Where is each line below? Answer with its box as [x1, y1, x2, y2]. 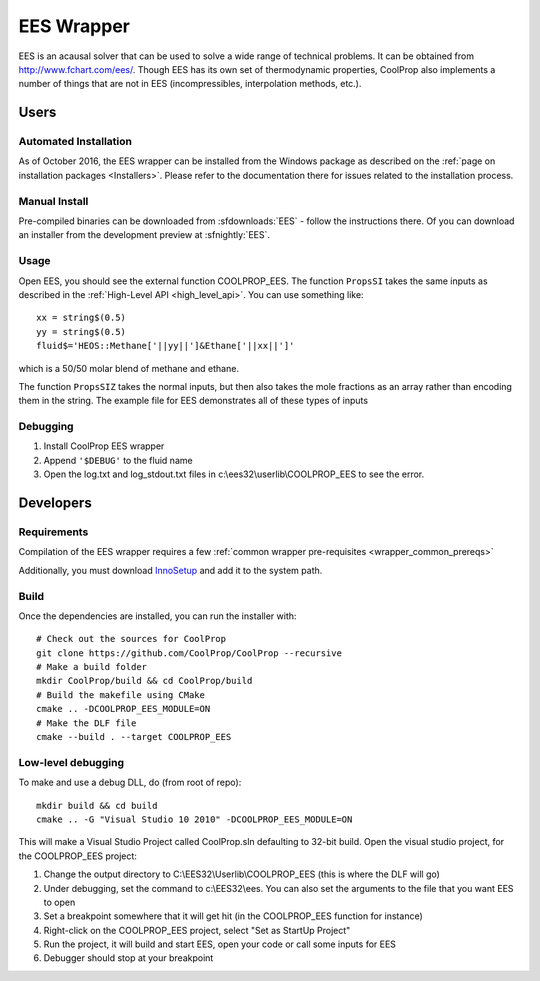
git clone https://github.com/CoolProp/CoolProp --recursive [36, 647, 342, 659]
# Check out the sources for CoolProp [36, 633, 227, 645]
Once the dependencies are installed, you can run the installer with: [18, 610, 297, 622]
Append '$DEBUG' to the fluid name [43, 454, 194, 466]
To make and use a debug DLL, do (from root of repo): [18, 776, 242, 789]
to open [43, 896, 76, 908]
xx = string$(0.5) [36, 312, 127, 324]
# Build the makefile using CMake [36, 689, 205, 700]
